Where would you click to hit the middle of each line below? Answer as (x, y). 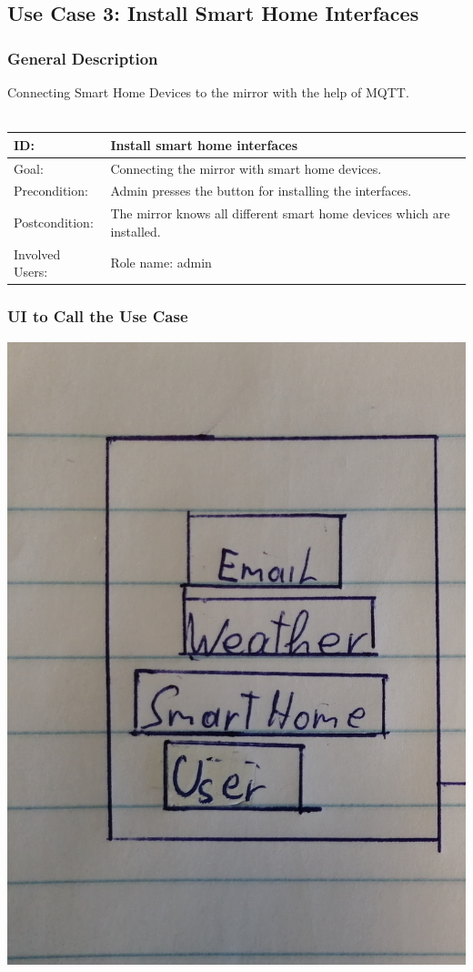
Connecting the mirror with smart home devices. (246, 168)
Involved (37, 253)
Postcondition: (54, 223)
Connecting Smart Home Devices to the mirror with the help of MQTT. (208, 92)
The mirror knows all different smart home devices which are (280, 213)
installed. (136, 231)
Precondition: (51, 191)
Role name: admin (161, 263)
